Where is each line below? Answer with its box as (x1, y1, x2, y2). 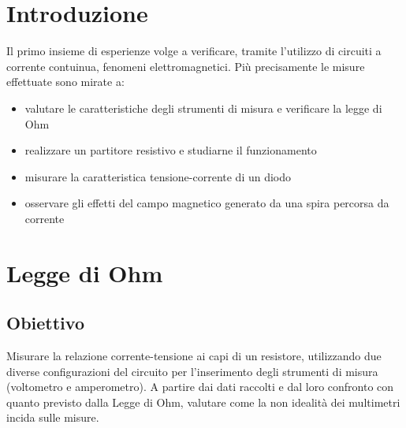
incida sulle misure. (6, 409, 99, 426)
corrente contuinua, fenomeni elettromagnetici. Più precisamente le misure (6, 58, 365, 74)
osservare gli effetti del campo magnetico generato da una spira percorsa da (24, 195, 389, 211)
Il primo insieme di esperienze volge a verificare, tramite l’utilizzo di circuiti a (6, 43, 382, 59)
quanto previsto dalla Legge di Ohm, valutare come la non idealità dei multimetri (6, 393, 400, 410)
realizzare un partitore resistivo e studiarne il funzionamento (24, 142, 317, 158)
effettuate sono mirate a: (6, 73, 125, 90)
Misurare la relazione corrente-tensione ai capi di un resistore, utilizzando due (6, 348, 382, 364)
